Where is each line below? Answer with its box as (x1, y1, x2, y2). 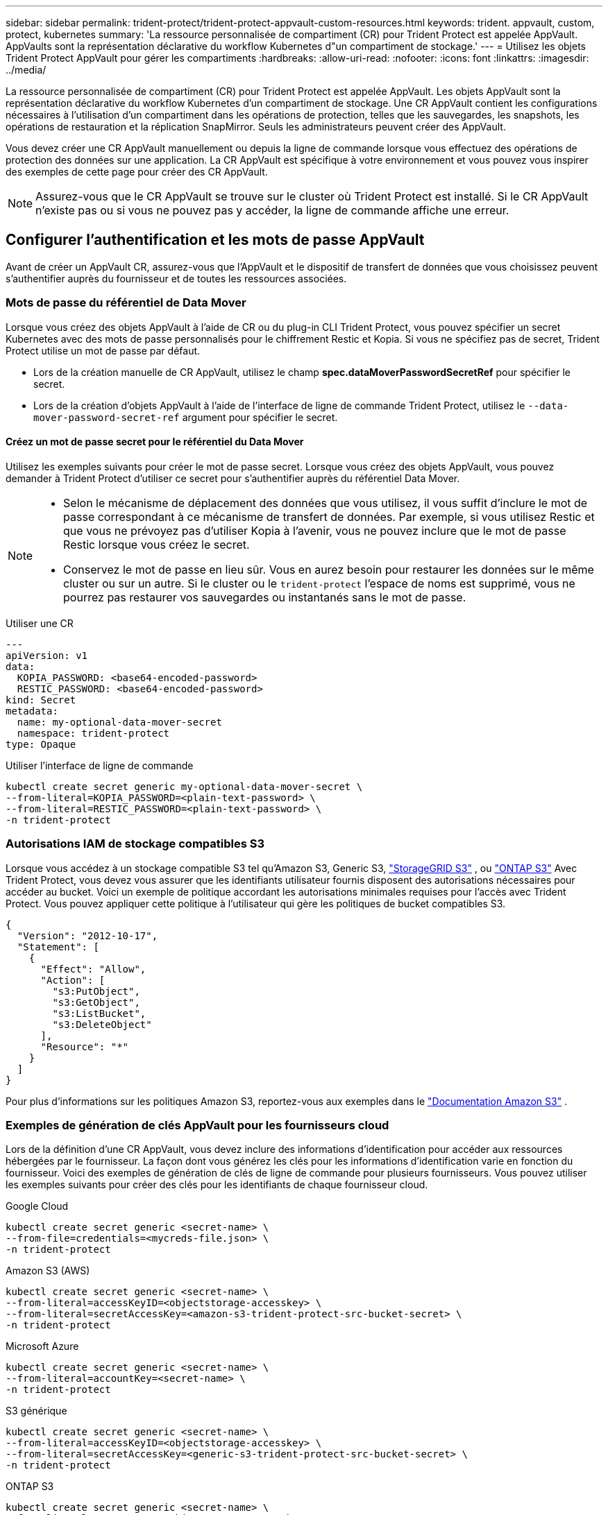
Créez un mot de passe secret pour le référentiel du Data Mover (6, 436, 304, 448)
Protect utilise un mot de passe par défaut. (6, 344, 201, 357)
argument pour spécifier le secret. (182, 411, 338, 423)
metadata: (6, 705, 58, 717)
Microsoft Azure (6, 1340, 79, 1353)
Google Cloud (6, 1200, 69, 1213)
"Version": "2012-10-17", (17, 930, 158, 941)
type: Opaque (6, 738, 76, 750)
